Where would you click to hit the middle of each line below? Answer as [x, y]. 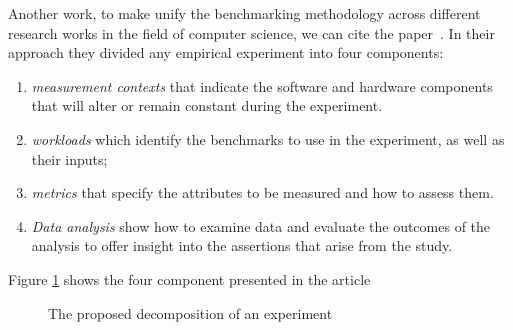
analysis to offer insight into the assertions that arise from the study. [242, 245]
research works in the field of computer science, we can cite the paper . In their [251, 32]
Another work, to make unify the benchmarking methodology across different [244, 13]
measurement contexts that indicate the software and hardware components [262, 85]
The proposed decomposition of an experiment [190, 312]
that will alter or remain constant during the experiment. [207, 105]
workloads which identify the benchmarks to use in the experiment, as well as [268, 138]
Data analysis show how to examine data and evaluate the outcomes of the [261, 225]
